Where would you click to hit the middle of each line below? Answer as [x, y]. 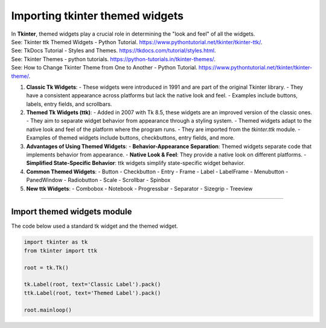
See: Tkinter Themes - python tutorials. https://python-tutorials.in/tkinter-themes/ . [113, 59]
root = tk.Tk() [46, 268]
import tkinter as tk [56, 242]
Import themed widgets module [72, 212]
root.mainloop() [48, 310]
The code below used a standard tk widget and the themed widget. [94, 226]
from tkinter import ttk [61, 250]
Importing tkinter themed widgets [97, 16]
